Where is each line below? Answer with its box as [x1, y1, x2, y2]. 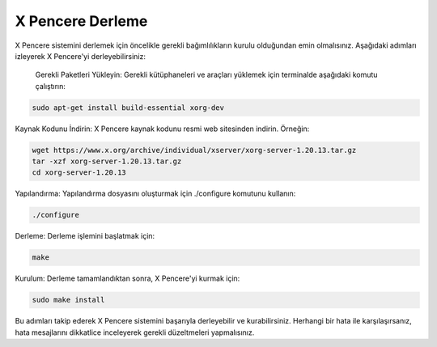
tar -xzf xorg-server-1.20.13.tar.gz [32, 157, 182, 166]
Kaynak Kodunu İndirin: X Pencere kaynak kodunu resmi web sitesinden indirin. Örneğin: [15, 124, 310, 133]
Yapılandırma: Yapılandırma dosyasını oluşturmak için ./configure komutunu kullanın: [15, 188, 296, 198]
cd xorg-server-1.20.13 [32, 168, 127, 177]
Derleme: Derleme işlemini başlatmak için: [15, 231, 155, 241]
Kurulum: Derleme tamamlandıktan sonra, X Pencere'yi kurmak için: [15, 273, 240, 283]
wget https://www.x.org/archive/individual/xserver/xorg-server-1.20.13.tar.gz [32, 146, 357, 154]
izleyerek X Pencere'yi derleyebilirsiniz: [15, 51, 146, 61]
